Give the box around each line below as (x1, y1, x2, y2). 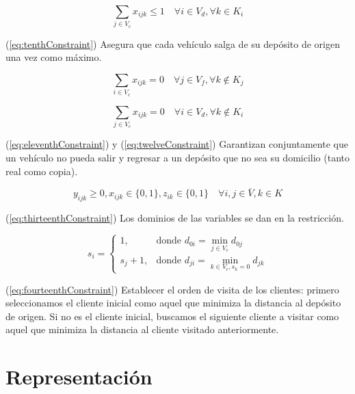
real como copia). (5, 163, 78, 178)
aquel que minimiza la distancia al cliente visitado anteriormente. (5, 322, 279, 337)
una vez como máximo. (5, 50, 102, 64)
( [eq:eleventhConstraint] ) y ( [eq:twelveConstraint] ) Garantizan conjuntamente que (5, 137, 348, 151)
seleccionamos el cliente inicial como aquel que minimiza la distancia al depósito (5, 295, 341, 310)
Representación (5, 363, 153, 391)
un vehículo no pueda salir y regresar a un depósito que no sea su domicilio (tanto (5, 150, 350, 164)
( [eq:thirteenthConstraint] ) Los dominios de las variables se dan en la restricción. (5, 211, 344, 225)
